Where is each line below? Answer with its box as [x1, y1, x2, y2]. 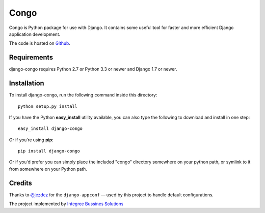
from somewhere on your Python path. [9, 166, 87, 172]
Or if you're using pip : [9, 137, 53, 143]
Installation [9, 79, 44, 88]
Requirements [9, 53, 53, 61]
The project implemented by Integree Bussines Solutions [9, 201, 124, 207]
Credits [9, 179, 32, 187]
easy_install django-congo [18, 126, 83, 131]
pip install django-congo [18, 148, 80, 154]
